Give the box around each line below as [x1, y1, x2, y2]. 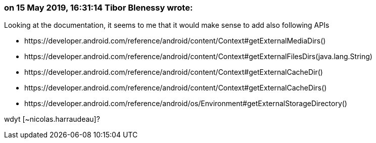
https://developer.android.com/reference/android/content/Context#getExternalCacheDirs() [24, 83, 327, 92]
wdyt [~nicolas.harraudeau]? [4, 115, 100, 124]
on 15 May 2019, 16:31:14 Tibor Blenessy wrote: [4, 3, 193, 13]
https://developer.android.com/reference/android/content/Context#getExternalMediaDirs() [24, 36, 326, 45]
